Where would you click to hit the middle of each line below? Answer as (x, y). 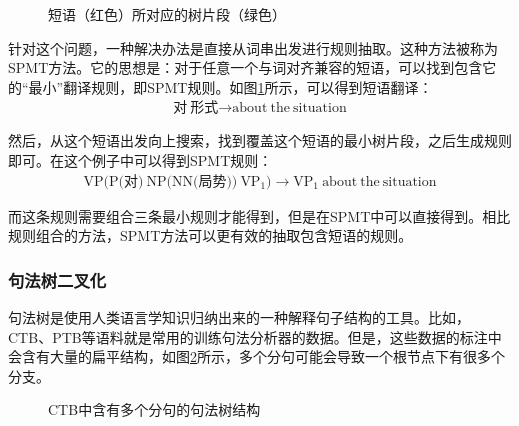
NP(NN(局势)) (192, 181)
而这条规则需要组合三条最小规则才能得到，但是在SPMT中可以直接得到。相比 (259, 215)
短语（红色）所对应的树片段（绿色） (167, 14)
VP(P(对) (113, 181)
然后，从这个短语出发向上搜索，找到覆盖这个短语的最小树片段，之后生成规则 (260, 140)
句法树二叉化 (57, 279)
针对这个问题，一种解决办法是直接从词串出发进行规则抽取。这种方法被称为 (253, 47)
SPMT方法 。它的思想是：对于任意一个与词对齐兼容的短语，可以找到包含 (245, 67)
